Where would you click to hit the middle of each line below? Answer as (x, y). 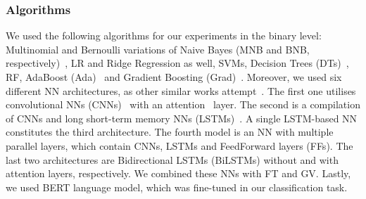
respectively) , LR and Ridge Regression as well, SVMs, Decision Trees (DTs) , (177, 63)
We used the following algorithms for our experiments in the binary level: (164, 36)
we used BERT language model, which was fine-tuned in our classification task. (177, 187)
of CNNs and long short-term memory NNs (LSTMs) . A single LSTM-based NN (182, 118)
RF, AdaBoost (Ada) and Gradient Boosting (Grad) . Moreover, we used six (174, 77)
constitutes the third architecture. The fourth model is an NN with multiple (170, 132)
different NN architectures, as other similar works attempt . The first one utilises (181, 90)
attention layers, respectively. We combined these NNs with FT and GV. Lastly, (178, 173)
